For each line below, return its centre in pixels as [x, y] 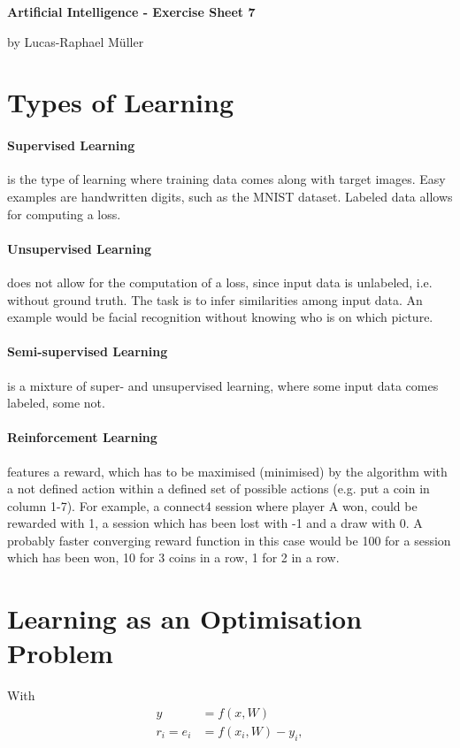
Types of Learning [121, 102]
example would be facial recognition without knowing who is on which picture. [220, 317]
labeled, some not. [56, 403]
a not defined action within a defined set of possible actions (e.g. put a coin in [218, 488]
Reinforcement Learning [82, 437]
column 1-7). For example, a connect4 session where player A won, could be [212, 505]
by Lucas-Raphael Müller [76, 41]
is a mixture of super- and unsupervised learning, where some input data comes [223, 385]
